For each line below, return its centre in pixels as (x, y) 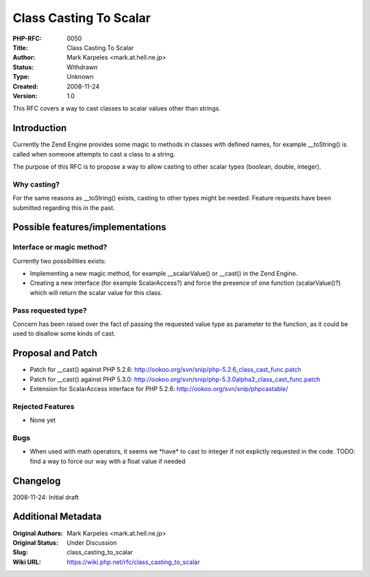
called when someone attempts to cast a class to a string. (94, 154)
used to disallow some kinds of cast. (64, 333)
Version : (25, 95)
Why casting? (36, 184)
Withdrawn (82, 67)
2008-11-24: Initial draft (46, 497)
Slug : (21, 552)
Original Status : (35, 543)
